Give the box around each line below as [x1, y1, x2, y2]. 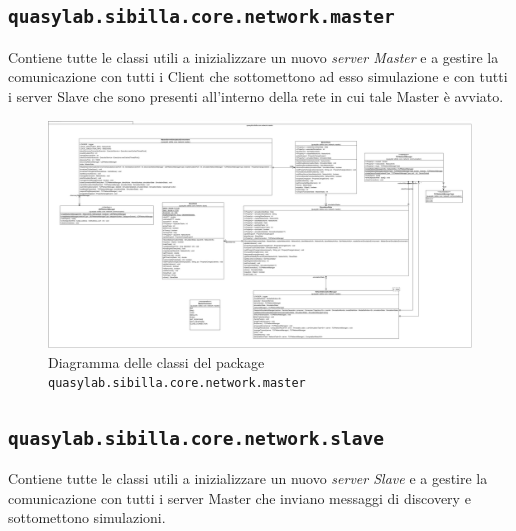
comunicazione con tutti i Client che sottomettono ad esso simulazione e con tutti [8, 66, 508, 87]
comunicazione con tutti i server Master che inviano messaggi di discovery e [8, 487, 471, 508]
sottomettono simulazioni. [8, 507, 166, 528]
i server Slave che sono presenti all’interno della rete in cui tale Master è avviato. [8, 85, 504, 106]
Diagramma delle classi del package [48, 351, 265, 372]
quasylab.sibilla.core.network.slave [8, 427, 384, 449]
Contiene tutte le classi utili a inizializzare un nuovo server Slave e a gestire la [8, 467, 488, 488]
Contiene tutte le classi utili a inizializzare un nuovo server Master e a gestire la [8, 46, 499, 67]
